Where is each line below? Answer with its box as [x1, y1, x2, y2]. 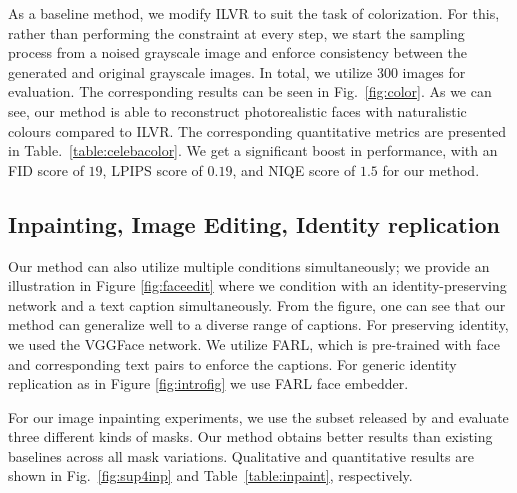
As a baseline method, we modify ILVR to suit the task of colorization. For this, [8, 3, 500, 23]
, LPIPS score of [102, 159, 203, 180]
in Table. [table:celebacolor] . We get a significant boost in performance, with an [8, 140, 498, 161]
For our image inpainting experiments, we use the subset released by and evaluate [8, 406, 509, 427]
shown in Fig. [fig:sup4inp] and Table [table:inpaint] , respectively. [8, 465, 413, 486]
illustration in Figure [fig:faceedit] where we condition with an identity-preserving [8, 275, 507, 296]
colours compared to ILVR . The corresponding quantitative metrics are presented [8, 120, 506, 141]
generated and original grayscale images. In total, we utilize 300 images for [8, 61, 466, 82]
